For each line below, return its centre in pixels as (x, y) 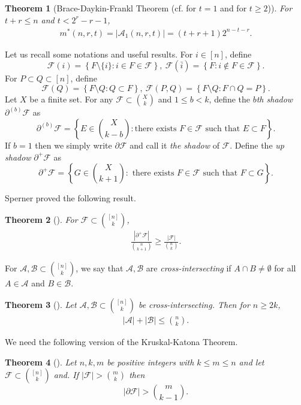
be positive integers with (150, 362)
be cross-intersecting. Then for (194, 304)
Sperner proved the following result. (70, 198)
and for (234, 8)
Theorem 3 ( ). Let (41, 304)
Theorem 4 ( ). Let (41, 362)
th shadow (275, 99)
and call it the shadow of (174, 145)
